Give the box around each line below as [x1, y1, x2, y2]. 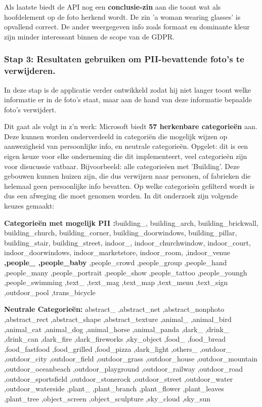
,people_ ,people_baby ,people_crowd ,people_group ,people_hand [4, 257, 227, 268]
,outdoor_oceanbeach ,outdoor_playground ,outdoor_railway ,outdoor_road [4, 363, 243, 374]
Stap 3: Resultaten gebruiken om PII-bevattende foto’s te [4, 53, 244, 65]
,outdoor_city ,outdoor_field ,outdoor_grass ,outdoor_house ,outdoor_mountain [4, 353, 258, 364]
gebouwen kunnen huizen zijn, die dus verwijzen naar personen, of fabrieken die [4, 171, 251, 181]
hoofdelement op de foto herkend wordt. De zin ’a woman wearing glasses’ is [4, 11, 241, 22]
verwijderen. [4, 64, 56, 77]
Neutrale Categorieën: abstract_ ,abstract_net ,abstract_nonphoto [4, 304, 225, 314]
